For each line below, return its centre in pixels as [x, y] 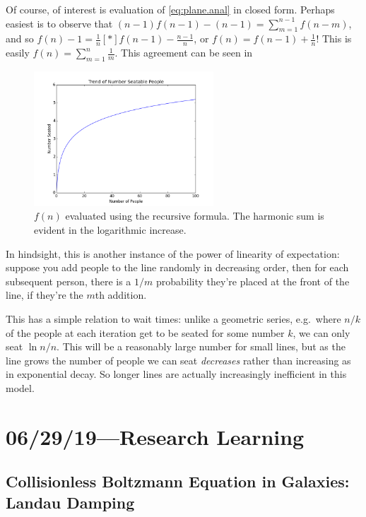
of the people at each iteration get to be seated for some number [145, 332]
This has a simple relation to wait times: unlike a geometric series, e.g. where [173, 318]
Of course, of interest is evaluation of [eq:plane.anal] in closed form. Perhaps [170, 9]
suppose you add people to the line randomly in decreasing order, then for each [177, 267]
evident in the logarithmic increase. [110, 229]
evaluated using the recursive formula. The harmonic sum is [195, 216]
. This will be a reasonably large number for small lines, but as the [201, 346]
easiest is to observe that [59, 23]
